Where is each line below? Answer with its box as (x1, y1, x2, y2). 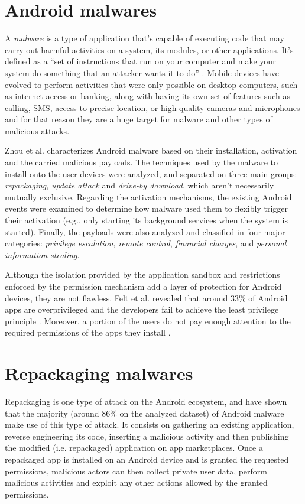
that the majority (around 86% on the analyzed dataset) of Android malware (5, 407, 284, 419)
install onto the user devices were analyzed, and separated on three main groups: (5, 167, 297, 180)
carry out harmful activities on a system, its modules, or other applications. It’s (5, 43, 294, 56)
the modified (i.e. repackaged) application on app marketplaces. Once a (5, 441, 263, 454)
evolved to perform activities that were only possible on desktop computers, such (5, 78, 298, 90)
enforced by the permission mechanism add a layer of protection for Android (5, 280, 282, 292)
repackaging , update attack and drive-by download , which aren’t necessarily (5, 179, 274, 191)
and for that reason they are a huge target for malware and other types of (5, 113, 272, 125)
